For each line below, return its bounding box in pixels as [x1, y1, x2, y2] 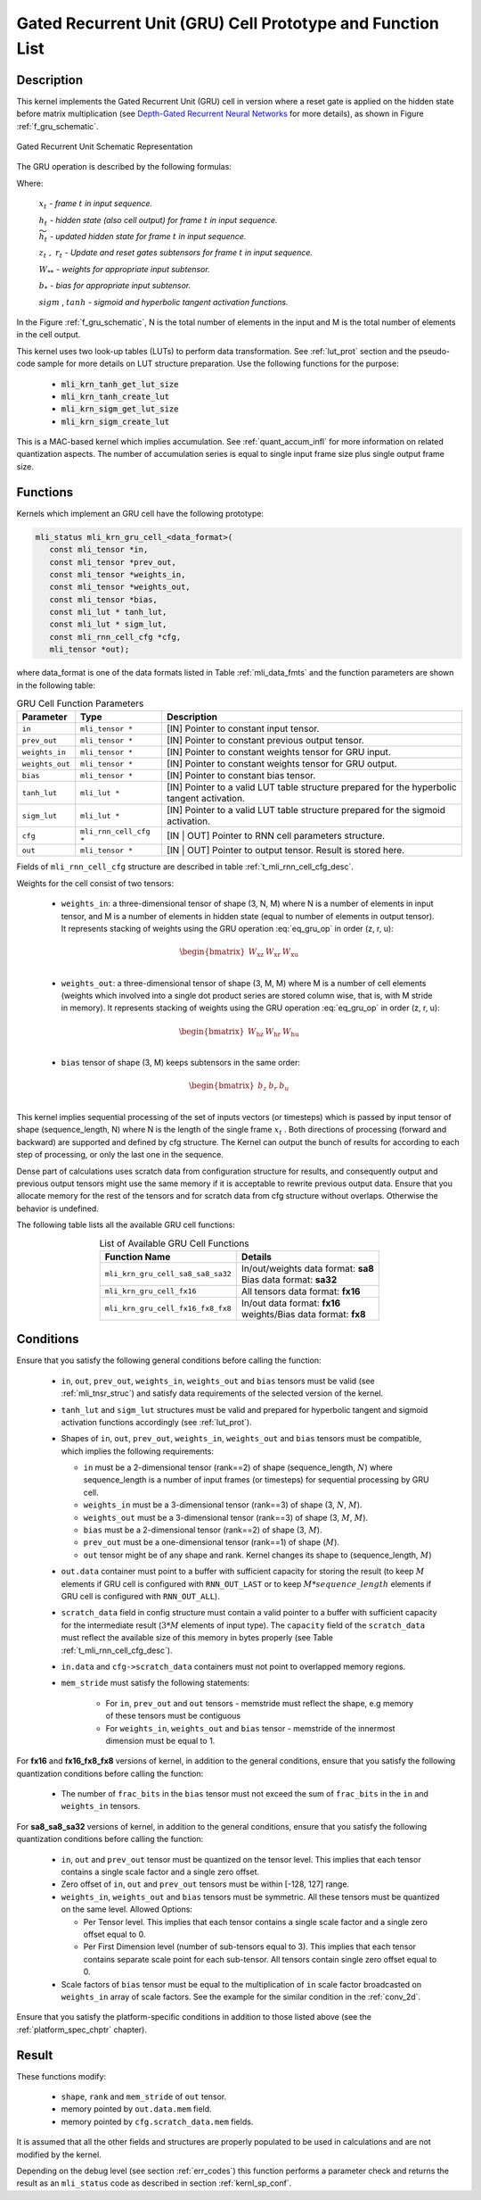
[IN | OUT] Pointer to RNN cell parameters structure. [166, 830, 386, 843]
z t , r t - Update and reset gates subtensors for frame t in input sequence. [38, 247, 314, 261]
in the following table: [16, 679, 95, 691]
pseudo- [419, 345, 450, 356]
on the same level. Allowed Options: [61, 1904, 193, 1914]
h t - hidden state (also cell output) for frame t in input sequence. [38, 214, 278, 228]
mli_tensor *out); [49, 644, 130, 655]
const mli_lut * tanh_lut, [49, 607, 167, 618]
